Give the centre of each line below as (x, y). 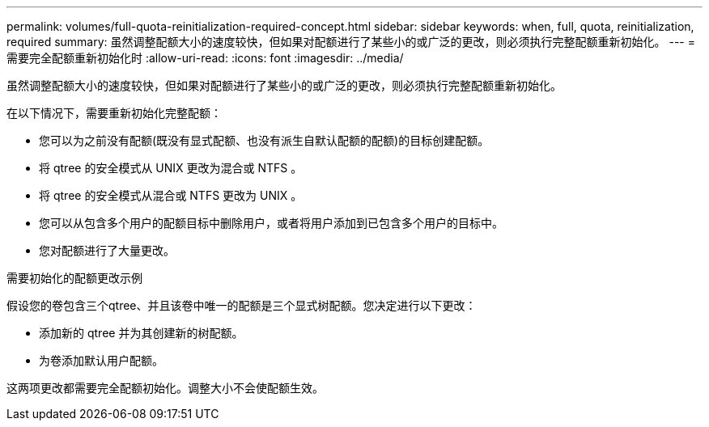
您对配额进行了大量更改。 (107, 250)
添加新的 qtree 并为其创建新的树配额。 (141, 333)
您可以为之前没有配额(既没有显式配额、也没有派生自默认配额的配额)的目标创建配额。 (264, 140)
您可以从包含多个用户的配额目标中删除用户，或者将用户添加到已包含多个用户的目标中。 (271, 223)
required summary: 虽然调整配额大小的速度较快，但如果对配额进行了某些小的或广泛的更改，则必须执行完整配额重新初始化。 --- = (351, 42)
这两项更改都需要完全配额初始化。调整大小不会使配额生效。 (165, 388)
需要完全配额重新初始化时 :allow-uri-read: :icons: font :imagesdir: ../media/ (205, 58)
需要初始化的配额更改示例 (74, 278)
